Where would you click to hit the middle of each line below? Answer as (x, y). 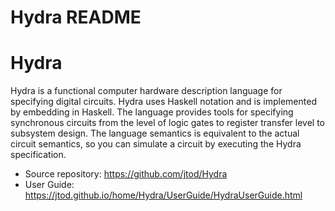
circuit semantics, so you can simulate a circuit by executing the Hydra (156, 144)
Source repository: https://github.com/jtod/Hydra (126, 174)
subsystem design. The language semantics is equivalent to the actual (155, 133)
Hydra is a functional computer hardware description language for (146, 91)
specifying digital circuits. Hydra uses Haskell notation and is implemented (163, 102)
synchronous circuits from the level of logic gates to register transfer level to (167, 123)
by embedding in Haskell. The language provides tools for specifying (152, 112)
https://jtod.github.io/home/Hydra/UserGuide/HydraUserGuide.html (163, 195)
